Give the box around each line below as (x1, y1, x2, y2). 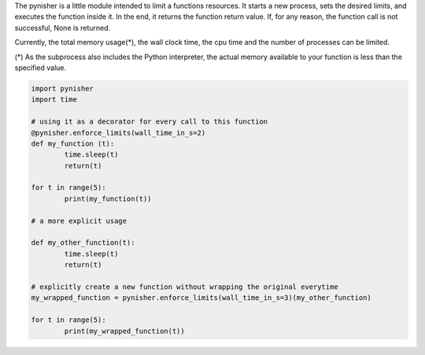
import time (31, 95, 78, 104)
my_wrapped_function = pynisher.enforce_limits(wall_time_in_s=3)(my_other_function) (31, 294, 371, 302)
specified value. (14, 63, 67, 72)
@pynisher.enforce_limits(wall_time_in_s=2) (31, 128, 206, 137)
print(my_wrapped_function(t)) (64, 327, 185, 335)
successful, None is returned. (14, 23, 111, 32)
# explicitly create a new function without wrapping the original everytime (31, 282, 338, 291)
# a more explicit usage (31, 216, 128, 225)
